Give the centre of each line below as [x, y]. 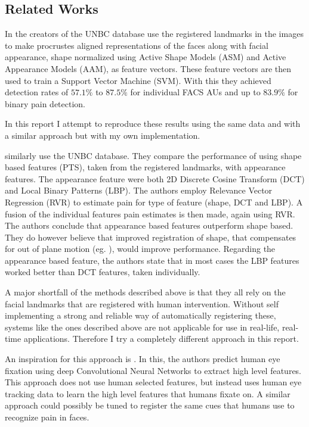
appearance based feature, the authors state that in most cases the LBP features [152, 260]
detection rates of [37, 92]
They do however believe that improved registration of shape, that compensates [151, 237]
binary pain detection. [45, 103]
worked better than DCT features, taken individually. [103, 272]
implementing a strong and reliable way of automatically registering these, [140, 315]
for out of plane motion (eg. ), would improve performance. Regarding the [140, 249]
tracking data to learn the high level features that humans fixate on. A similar [148, 393]
